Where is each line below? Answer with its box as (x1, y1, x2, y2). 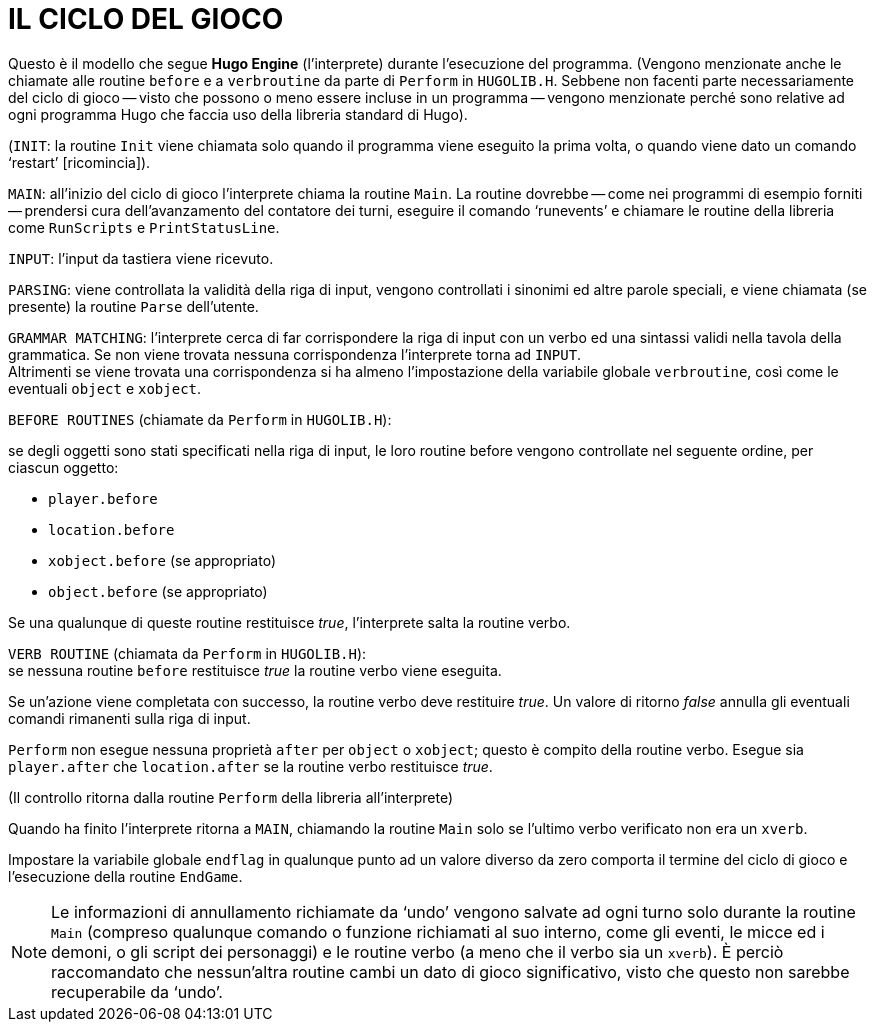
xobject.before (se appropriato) (48, 551, 277, 569)
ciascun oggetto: (8, 458, 119, 476)
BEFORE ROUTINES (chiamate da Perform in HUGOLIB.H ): (8, 410, 392, 428)
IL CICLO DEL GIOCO (8, 2, 284, 36)
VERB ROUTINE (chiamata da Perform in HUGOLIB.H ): (8, 644, 367, 662)
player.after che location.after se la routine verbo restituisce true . (8, 757, 493, 775)
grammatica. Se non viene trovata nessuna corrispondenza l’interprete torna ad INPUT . (8, 345, 582, 363)
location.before (48, 521, 175, 538)
